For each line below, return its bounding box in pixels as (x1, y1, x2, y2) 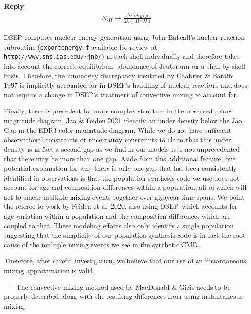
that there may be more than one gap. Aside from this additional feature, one (4, 153, 236, 164)
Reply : (4, 1, 26, 11)
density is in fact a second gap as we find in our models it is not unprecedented (4, 144, 240, 154)
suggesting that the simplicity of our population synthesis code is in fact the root (4, 230, 246, 240)
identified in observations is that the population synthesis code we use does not (4, 172, 240, 183)
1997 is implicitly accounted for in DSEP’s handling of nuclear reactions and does (4, 80, 247, 90)
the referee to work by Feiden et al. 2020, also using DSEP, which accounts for (4, 201, 238, 211)
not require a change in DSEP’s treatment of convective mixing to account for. (4, 89, 238, 99)
